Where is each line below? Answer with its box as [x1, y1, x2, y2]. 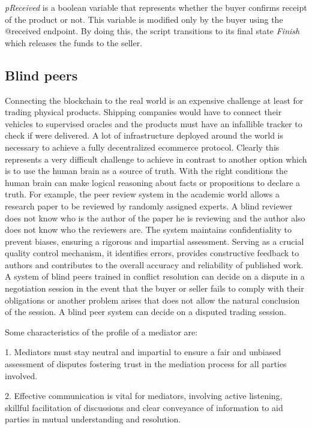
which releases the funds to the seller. [5, 36, 143, 49]
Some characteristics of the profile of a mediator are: [5, 325, 198, 338]
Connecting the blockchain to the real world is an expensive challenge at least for [5, 94, 304, 106]
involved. [5, 369, 38, 382]
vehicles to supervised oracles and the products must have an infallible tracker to [5, 117, 302, 130]
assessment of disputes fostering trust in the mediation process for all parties [5, 358, 287, 370]
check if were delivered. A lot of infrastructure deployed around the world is [5, 129, 283, 142]
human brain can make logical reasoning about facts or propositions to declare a [5, 176, 301, 188]
